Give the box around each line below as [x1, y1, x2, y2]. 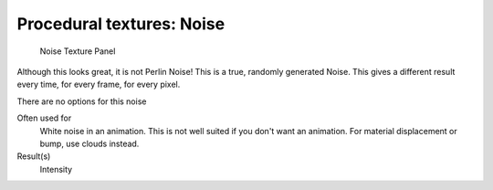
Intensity [39, 164, 73, 174]
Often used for [16, 112, 72, 123]
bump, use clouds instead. [39, 138, 140, 149]
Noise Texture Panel [39, 46, 116, 57]
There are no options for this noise [16, 96, 147, 107]
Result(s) [16, 151, 51, 162]
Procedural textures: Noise [16, 14, 226, 34]
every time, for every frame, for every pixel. [16, 79, 181, 90]
